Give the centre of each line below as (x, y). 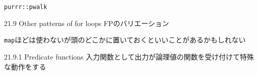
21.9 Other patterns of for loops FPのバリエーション (87, 23)
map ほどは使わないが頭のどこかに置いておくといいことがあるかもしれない (125, 40)
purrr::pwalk (26, 7)
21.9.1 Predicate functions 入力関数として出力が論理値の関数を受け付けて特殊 (129, 56)
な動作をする (25, 66)
